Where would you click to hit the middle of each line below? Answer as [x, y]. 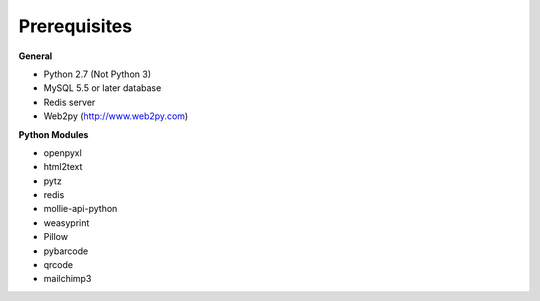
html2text [63, 167]
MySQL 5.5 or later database [102, 88]
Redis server [69, 102]
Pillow [56, 237]
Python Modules [53, 134]
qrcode [58, 265]
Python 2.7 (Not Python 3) [97, 74]
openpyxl [62, 152]
